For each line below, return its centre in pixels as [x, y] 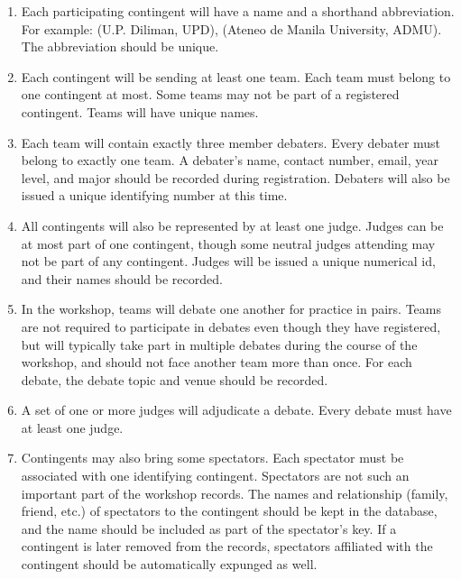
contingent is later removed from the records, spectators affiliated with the [227, 546]
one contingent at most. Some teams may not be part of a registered [210, 94]
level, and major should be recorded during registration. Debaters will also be [235, 177]
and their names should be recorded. [122, 278]
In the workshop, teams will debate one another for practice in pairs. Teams [231, 309]
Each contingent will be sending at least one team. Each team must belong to [236, 76]
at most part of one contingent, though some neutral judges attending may [228, 243]
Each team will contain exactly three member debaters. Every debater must [231, 142]
